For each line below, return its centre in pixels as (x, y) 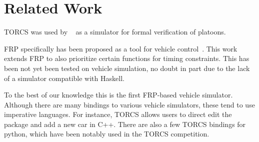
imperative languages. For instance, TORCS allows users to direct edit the (118, 114)
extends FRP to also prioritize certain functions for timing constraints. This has (127, 58)
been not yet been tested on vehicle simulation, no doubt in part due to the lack (127, 68)
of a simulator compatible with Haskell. (64, 78)
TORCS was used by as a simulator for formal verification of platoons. (115, 32)
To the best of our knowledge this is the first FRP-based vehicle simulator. (118, 95)
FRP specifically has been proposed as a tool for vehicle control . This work (121, 48)
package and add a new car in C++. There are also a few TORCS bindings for (125, 124)
